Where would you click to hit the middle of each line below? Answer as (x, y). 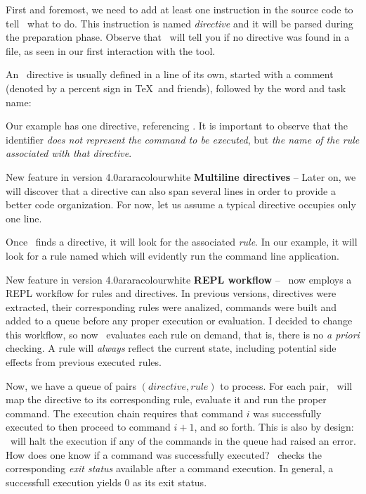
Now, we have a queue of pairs (71, 385)
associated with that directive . (69, 153)
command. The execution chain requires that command (125, 413)
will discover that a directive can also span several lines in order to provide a (171, 190)
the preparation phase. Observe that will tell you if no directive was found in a (178, 37)
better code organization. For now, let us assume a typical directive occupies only (181, 204)
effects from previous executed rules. (84, 362)
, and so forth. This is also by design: (274, 427)
